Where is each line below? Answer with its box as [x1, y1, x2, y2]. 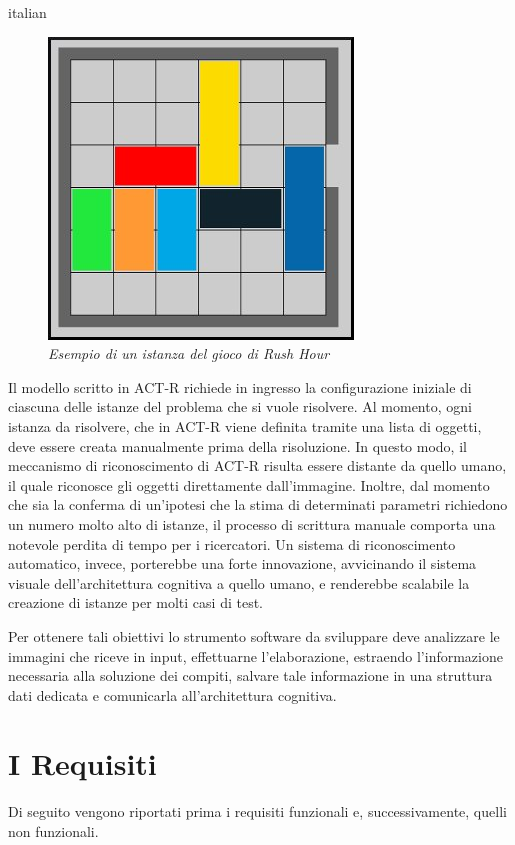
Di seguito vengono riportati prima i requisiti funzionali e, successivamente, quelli [8, 801, 507, 822]
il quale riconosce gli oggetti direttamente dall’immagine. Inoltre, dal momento [8, 474, 490, 495]
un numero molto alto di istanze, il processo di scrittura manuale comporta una [8, 513, 496, 534]
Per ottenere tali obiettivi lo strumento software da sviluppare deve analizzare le [8, 625, 500, 646]
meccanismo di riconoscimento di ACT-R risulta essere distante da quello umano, [8, 455, 507, 476]
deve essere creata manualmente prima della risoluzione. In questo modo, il [8, 435, 467, 456]
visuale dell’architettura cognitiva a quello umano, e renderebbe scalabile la [8, 572, 470, 593]
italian [8, 2, 47, 22]
